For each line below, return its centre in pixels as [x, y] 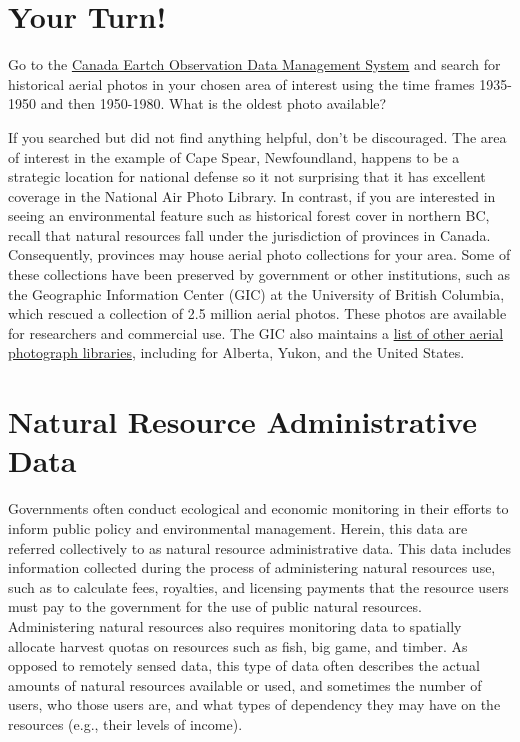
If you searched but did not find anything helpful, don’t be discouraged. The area [257, 136]
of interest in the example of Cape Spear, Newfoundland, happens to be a [234, 156]
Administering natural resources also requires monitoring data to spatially [235, 625]
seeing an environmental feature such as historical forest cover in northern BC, [249, 215]
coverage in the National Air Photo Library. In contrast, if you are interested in [252, 195]
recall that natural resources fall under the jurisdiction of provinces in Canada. [249, 234]
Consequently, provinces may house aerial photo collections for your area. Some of [259, 254]
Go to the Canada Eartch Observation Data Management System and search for [254, 64]
